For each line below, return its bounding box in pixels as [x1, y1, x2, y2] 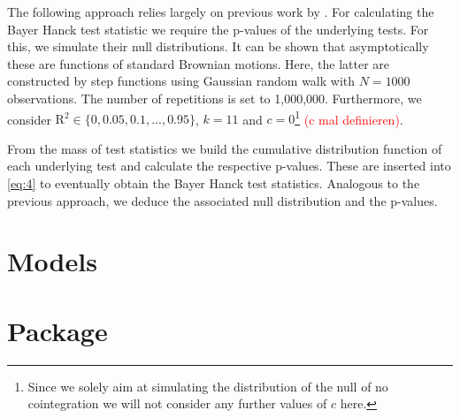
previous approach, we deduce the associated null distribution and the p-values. [7, 191, 438, 209]
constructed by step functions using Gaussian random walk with [7, 72, 356, 90]
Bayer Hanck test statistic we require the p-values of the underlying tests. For [7, 19, 429, 38]
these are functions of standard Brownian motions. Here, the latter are [7, 54, 390, 72]
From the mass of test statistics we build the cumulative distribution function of [7, 139, 442, 157]
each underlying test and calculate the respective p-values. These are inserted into [7, 156, 451, 175]
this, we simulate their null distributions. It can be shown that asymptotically [7, 37, 429, 56]
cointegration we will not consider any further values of [27, 394, 327, 413]
